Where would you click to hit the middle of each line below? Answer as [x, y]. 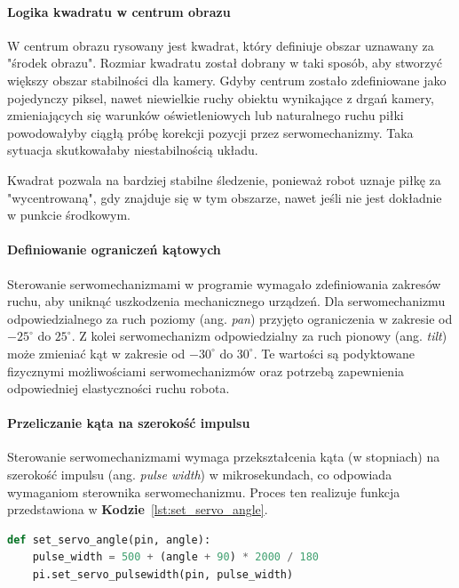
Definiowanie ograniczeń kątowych [114, 250]
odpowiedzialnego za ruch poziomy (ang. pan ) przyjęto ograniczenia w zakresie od [230, 318]
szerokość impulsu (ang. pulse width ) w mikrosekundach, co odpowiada [200, 475]
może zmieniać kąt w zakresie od [96, 353]
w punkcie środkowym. [69, 215]
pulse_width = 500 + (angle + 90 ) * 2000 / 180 [175, 557]
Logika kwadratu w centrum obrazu [119, 11]
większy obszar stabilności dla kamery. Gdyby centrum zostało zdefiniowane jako [227, 80]
